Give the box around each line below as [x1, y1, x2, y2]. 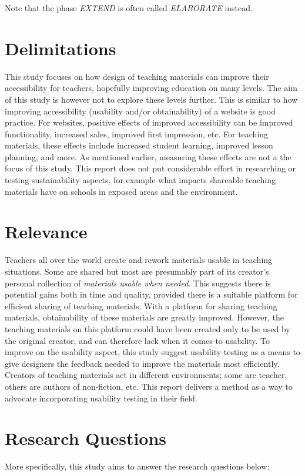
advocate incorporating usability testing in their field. [5, 391, 197, 404]
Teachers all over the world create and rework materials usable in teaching [5, 254, 273, 266]
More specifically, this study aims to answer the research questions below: [5, 460, 270, 472]
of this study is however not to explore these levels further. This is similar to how [5, 93, 298, 105]
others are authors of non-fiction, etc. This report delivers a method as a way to [5, 380, 293, 392]
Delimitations [5, 36, 116, 60]
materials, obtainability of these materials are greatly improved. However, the [5, 311, 284, 323]
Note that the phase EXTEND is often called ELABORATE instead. [5, 2, 253, 13]
